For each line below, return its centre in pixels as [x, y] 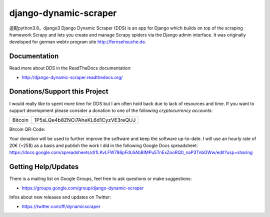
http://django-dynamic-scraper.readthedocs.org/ [72, 77]
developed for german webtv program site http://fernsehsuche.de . [78, 42]
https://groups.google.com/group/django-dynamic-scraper [83, 188]
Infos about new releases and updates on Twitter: [60, 197]
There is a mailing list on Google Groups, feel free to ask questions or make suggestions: [100, 179]
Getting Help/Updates [44, 167]
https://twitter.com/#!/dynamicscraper [61, 206]
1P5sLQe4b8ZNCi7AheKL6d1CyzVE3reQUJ [85, 120]
